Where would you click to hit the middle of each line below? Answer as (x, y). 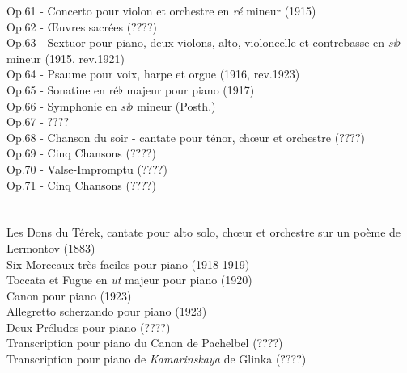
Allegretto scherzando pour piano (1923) (107, 311)
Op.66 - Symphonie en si (68, 105)
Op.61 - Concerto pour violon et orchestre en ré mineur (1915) (161, 10)
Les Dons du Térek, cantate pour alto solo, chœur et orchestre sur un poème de (204, 232)
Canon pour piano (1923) (69, 295)
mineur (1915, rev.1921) (66, 58)
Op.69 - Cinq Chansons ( (68, 153)
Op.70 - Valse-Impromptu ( (74, 168)
